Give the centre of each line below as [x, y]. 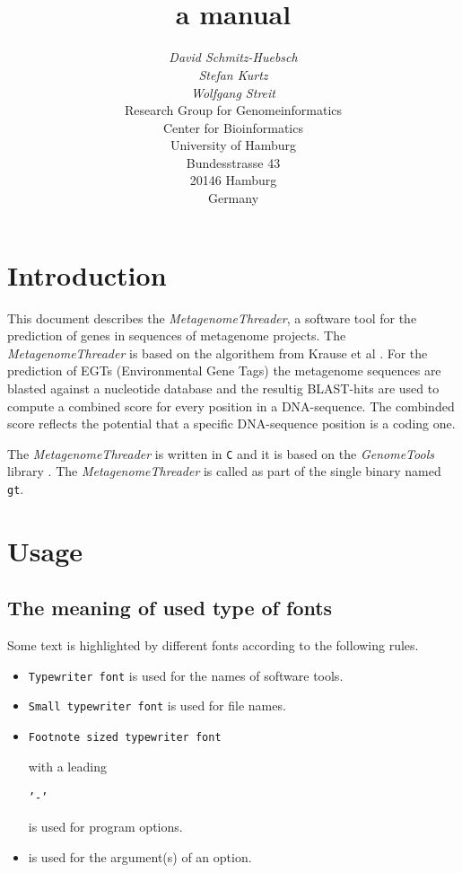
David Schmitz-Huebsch [233, 57]
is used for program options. [105, 827]
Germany [233, 198]
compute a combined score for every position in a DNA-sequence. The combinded [231, 406]
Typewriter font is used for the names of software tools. [186, 675]
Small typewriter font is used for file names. [157, 705]
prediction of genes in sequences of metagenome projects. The [177, 335]
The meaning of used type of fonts [170, 608]
